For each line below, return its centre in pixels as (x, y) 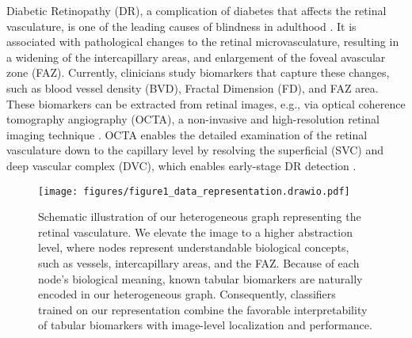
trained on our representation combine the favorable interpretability (203, 309)
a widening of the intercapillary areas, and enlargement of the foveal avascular (196, 57)
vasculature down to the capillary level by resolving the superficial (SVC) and (195, 150)
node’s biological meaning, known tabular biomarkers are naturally (200, 278)
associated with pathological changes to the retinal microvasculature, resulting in (203, 42)
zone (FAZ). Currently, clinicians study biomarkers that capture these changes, (198, 72)
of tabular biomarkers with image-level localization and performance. (205, 325)
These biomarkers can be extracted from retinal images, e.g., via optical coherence (206, 103)
